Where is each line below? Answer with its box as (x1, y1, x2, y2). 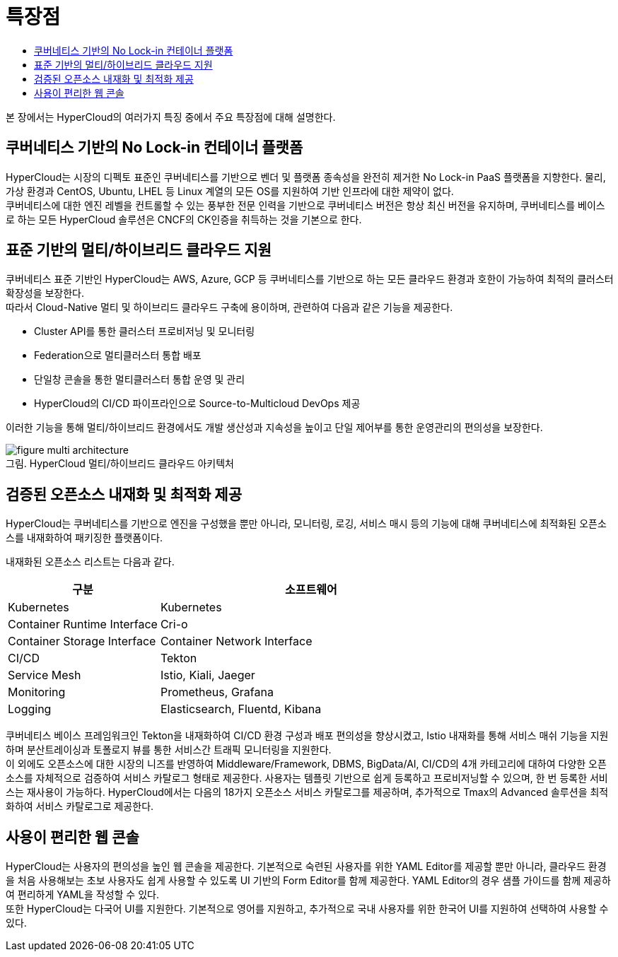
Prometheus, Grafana (160, 685, 274, 700)
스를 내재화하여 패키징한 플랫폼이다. (6, 532, 163, 544)
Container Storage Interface (8, 634, 156, 649)
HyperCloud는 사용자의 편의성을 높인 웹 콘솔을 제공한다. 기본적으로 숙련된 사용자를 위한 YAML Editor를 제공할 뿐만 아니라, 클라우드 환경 (6, 860, 607, 873)
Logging (8, 702, 52, 717)
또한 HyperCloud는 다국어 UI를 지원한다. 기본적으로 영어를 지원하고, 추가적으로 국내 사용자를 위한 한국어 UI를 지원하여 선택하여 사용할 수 (6, 903, 609, 915)
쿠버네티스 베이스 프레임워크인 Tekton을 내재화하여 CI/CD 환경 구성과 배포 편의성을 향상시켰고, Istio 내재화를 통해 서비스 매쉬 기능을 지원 (6, 729, 609, 742)
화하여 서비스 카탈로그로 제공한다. (6, 800, 154, 813)
